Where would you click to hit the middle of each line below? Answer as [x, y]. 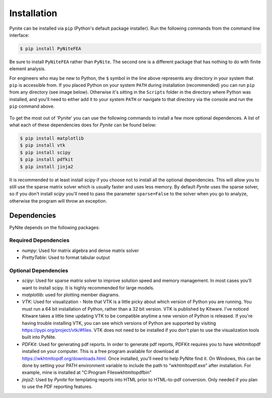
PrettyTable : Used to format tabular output [66, 258]
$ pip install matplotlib [52, 138]
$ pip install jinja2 [47, 166]
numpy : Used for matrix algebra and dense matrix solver [81, 251]
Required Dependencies [40, 240]
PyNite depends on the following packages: [55, 227]
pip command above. [32, 107]
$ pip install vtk [43, 145]
